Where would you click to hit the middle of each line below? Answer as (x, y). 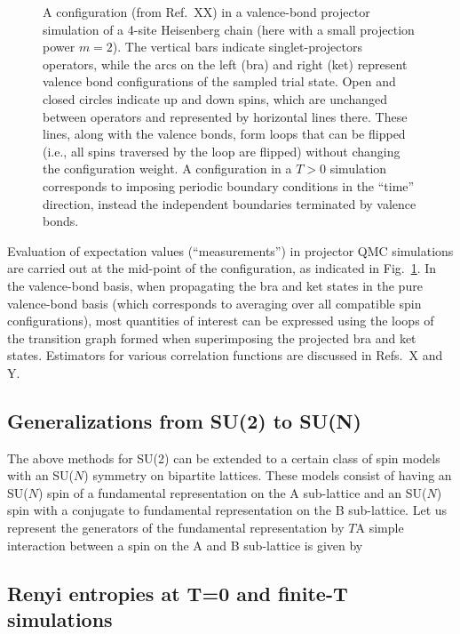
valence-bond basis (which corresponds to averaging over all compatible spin (214, 303)
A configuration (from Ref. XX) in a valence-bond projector (206, 12)
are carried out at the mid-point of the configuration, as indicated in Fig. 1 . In (222, 268)
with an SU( (41, 475)
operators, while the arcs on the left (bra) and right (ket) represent (225, 64)
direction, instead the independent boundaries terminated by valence (230, 203)
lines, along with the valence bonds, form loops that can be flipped (224, 134)
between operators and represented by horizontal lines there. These (225, 116)
